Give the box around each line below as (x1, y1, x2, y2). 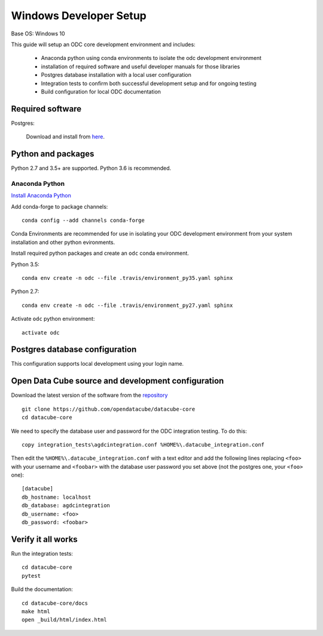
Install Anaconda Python (11, 192, 72, 199)
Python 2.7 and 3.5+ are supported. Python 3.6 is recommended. (11, 165, 172, 172)
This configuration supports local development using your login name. (11, 360, 184, 367)
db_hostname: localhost (22, 493, 92, 501)
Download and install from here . (26, 133, 105, 140)
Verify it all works (11, 534, 78, 544)
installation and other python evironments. (11, 239, 115, 246)
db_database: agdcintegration (22, 502, 111, 509)
